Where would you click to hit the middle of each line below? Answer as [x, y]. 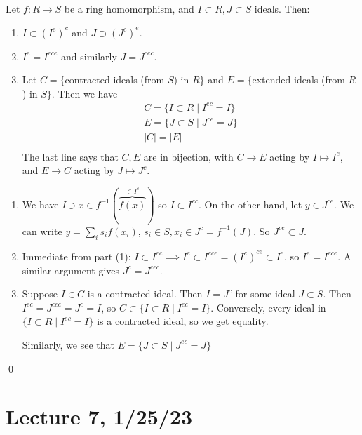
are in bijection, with [188, 156]
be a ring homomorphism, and [129, 8]
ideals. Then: [282, 8]
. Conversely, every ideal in [268, 307]
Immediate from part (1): [76, 256]
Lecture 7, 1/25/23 [99, 416]
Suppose [40, 294]
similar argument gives [71, 270]
